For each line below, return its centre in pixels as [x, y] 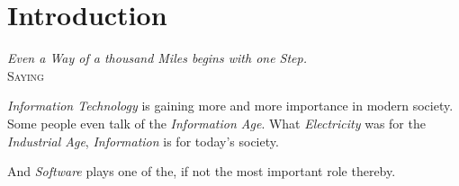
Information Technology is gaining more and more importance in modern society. [230, 106]
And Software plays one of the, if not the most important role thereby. [202, 171]
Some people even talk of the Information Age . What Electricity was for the [216, 123]
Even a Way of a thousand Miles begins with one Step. [157, 58]
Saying [26, 75]
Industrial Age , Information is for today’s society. [143, 141]
